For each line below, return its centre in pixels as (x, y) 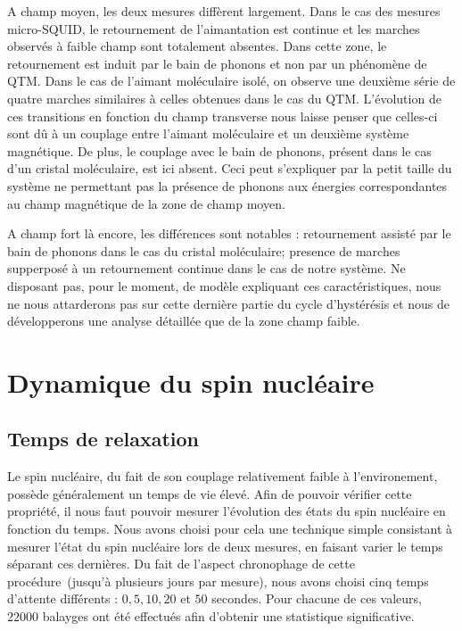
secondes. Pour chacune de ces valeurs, (317, 598)
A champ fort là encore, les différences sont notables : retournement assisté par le (229, 233)
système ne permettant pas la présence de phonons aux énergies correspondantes (227, 185)
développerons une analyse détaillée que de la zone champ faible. (184, 321)
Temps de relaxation (103, 439)
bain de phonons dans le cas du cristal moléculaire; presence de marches (204, 250)
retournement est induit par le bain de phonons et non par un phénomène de (217, 63)
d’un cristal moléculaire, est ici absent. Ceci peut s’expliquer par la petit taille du (230, 168)
